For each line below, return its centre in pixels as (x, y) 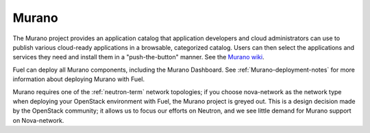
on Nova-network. (38, 120)
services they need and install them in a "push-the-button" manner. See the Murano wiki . (138, 57)
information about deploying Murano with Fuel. (79, 79)
